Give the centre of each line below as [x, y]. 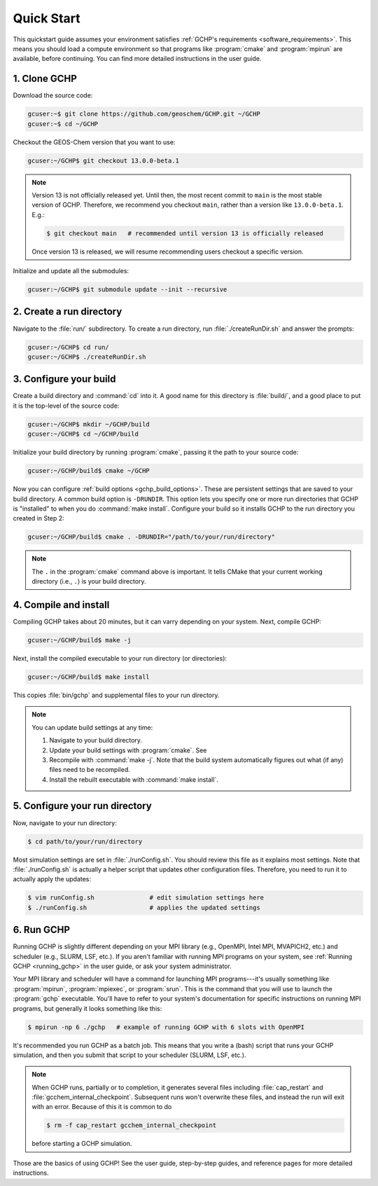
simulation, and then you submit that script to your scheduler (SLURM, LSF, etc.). [129, 1055]
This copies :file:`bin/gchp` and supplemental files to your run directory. [116, 695]
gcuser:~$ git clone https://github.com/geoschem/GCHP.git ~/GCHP [144, 114]
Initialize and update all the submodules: [71, 271]
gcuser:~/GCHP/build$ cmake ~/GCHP [89, 471]
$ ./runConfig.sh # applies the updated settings [144, 908]
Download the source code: [53, 95]
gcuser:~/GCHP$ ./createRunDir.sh [87, 357]
